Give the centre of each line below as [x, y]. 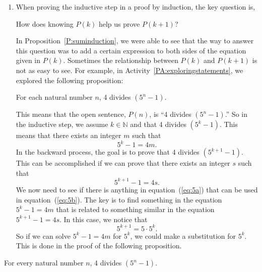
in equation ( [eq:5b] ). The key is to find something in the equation [119, 199]
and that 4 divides [158, 124]
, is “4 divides [170, 114]
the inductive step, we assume [62, 124]
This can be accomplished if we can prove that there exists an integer [123, 163]
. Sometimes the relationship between [121, 60]
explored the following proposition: [70, 80]
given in [28, 60]
